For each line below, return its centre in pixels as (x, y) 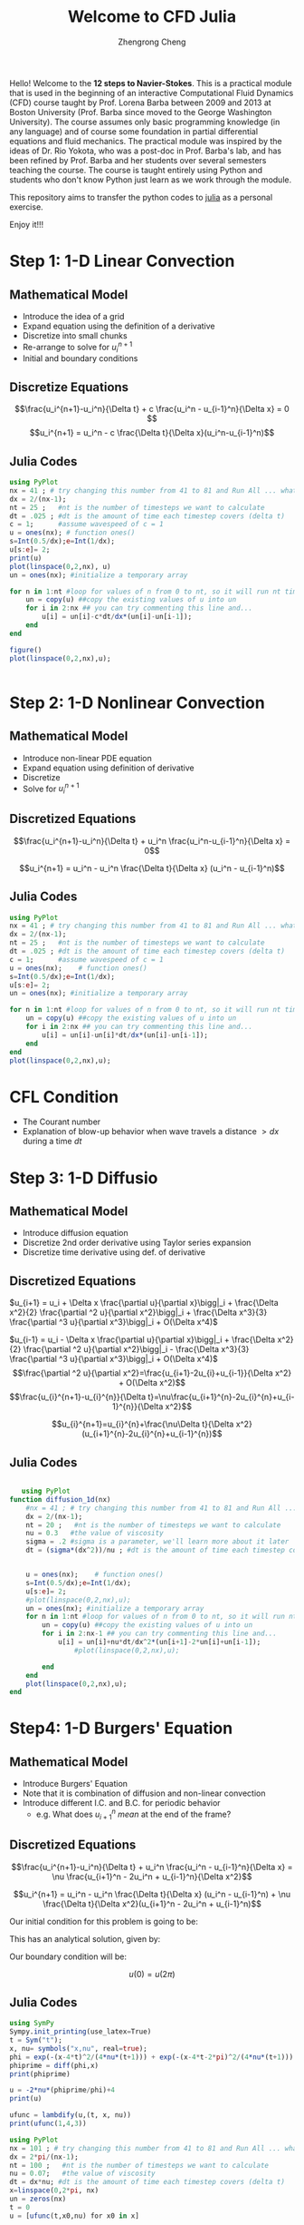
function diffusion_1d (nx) (60, 1499)
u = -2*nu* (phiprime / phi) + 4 (62, 2090)
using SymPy (32, 2024)
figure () (26, 650)
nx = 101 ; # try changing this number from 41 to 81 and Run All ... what (155, 2148)
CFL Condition (64, 1097)
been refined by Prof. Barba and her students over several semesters (138, 160)
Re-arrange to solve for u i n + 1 (77, 347)
